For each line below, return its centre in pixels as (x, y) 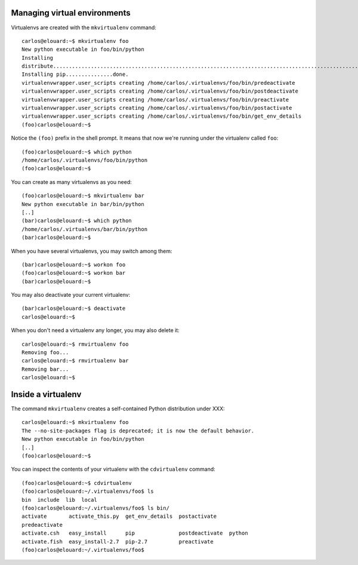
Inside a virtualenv (46, 394)
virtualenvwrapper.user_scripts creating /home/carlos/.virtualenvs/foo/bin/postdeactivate (160, 91)
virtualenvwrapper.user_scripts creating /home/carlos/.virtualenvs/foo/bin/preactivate (155, 99)
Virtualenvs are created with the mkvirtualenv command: (84, 27)
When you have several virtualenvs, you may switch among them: (92, 251)
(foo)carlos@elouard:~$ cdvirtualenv (77, 483)
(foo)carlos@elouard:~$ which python (77, 152)
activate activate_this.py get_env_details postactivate (119, 516)
